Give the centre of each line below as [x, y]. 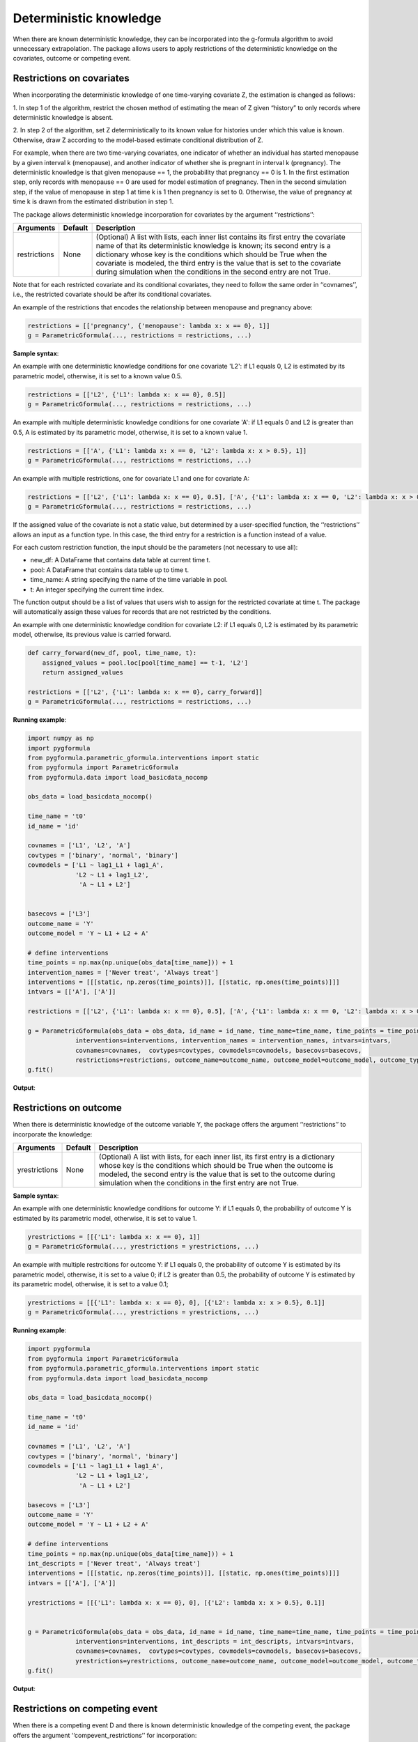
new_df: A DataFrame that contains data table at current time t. [121, 560]
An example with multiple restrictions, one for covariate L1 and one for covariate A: [131, 478]
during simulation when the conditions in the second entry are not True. [213, 272]
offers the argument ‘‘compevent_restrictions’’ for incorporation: [105, 1735]
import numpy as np [61, 738]
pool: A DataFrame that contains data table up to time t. [110, 570]
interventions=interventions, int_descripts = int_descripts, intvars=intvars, [215, 1642]
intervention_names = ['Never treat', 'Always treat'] [123, 972]
